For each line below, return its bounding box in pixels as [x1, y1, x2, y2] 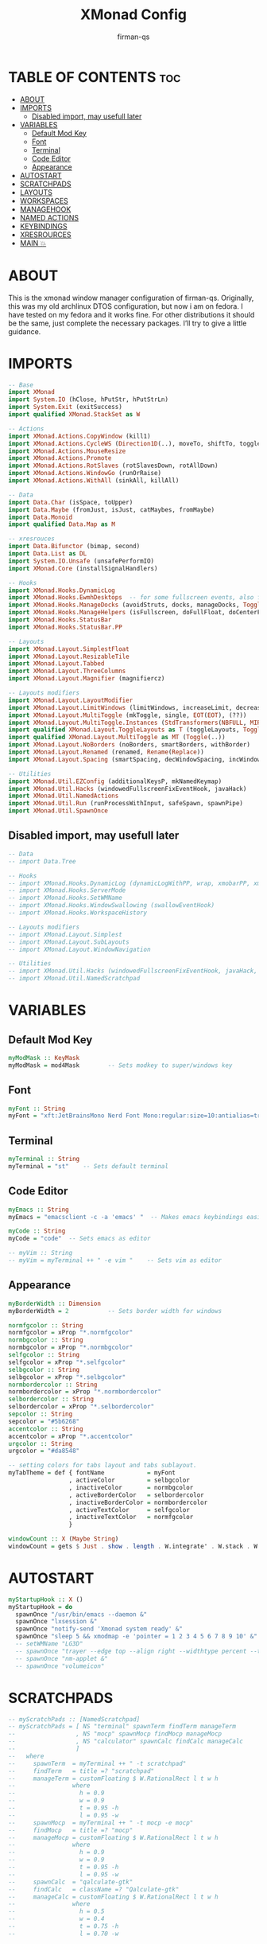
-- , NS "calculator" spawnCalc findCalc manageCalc [8, 1737, 244, 1746]
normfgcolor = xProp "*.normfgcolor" [8, 1329, 133, 1337]
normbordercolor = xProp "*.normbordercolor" [8, 1388, 161, 1396]
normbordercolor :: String [8, 1381, 98, 1389]
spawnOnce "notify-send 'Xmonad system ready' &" [15, 1625, 183, 1633]
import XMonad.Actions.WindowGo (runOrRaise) [8, 469, 161, 477]
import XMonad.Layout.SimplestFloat [8, 645, 130, 653]
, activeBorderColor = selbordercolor [68, 1490, 204, 1499]
